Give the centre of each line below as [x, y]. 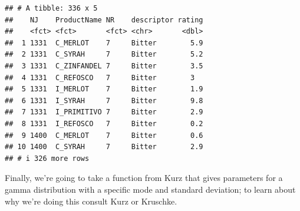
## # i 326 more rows [47, 158]
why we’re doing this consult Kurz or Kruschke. [91, 201]
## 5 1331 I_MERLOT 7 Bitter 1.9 [104, 89]
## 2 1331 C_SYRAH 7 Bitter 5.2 [104, 55]
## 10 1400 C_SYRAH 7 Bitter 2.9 [104, 147]
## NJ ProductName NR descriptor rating [104, 20]
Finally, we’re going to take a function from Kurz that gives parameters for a [144, 178]
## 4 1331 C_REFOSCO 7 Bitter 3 [100, 78]
